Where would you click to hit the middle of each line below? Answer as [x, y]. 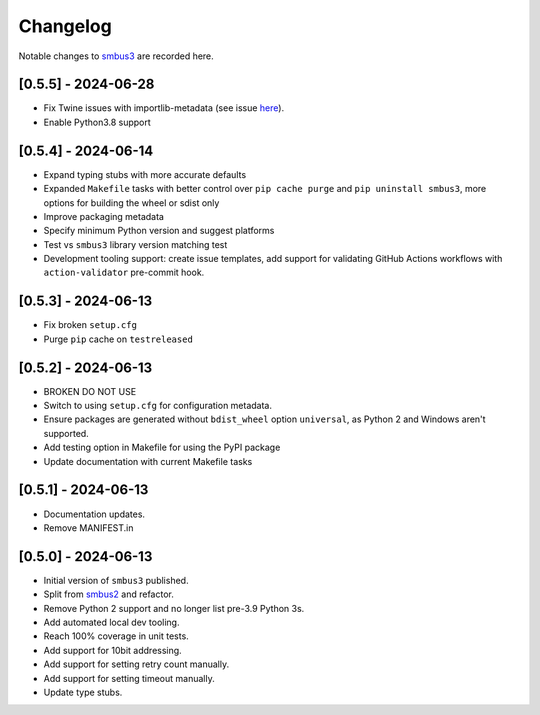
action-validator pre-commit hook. [124, 272]
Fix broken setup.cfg [90, 325]
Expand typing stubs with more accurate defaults [145, 174]
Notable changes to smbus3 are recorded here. [116, 56]
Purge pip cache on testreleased [118, 339]
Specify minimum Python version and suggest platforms [159, 231]
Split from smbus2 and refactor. [108, 594]
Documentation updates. [94, 514]
